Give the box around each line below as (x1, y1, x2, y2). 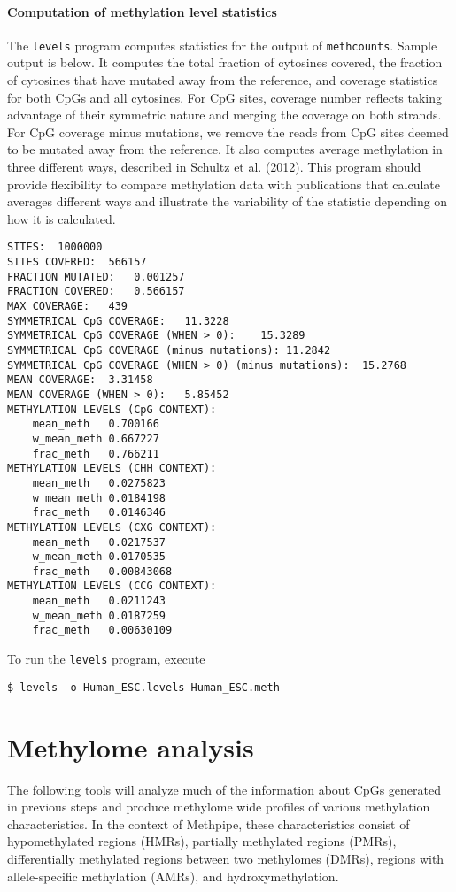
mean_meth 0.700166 (32, 418, 159, 431)
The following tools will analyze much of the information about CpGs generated (7, 780, 441, 798)
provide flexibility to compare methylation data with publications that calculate (7, 174, 441, 193)
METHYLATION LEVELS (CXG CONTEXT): (7, 520, 217, 534)
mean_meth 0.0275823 (32, 476, 166, 489)
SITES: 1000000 (7, 241, 103, 254)
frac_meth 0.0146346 (32, 506, 166, 519)
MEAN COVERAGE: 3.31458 (7, 373, 153, 387)
